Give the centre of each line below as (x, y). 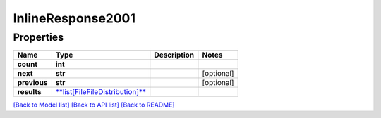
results (29, 92)
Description (174, 55)
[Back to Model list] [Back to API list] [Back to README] (94, 105)
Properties (38, 37)
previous (32, 83)
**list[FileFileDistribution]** (101, 92)
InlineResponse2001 (74, 18)
